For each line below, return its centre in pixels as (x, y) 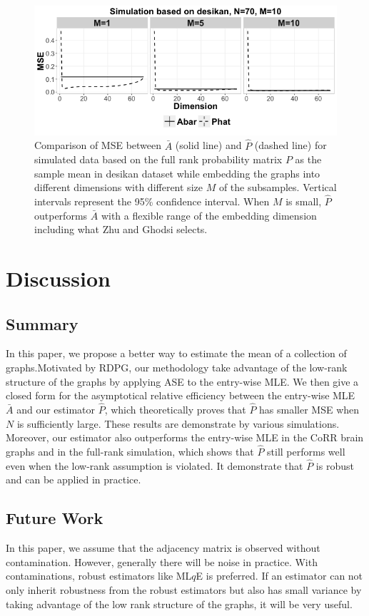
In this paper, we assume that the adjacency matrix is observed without (163, 548)
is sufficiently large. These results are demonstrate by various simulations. (178, 423)
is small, (304, 201)
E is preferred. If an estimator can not (279, 576)
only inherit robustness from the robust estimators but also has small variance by (184, 590)
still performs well (306, 452)
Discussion (58, 278)
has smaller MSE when (309, 410)
